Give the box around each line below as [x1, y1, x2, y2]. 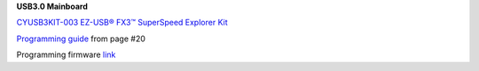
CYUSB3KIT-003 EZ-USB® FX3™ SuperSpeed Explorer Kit [16, 18, 228, 28]
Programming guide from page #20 [16, 33, 146, 44]
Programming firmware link [16, 49, 116, 60]
